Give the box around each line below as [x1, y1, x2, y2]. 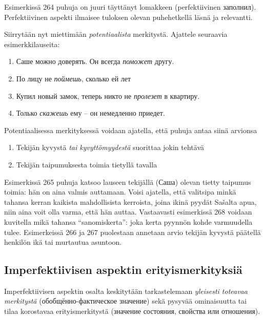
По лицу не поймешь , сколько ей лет [16, 73, 131, 83]
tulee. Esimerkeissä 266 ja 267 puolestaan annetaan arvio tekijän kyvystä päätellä [4, 226, 261, 237]
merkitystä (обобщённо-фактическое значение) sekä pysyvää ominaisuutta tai [4, 295, 247, 306]
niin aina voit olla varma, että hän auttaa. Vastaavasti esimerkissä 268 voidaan [4, 206, 252, 217]
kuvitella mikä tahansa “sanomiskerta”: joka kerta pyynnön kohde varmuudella [4, 216, 253, 227]
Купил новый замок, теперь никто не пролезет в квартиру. [16, 90, 200, 101]
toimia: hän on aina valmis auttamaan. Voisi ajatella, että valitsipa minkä [4, 186, 236, 197]
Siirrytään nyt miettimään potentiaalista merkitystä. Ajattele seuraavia [4, 29, 228, 39]
